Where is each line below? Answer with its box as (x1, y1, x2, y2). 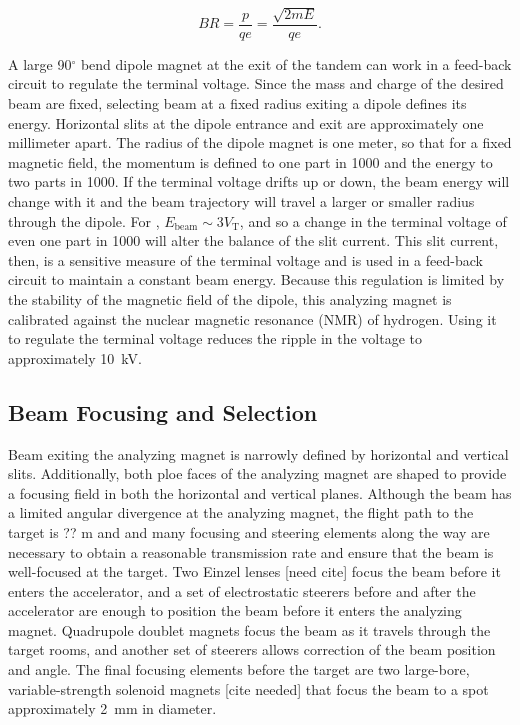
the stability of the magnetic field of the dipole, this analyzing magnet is (8, 288, 452, 309)
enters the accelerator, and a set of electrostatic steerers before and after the (8, 580, 476, 601)
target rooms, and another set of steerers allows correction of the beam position (8, 639, 496, 660)
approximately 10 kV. (8, 347, 142, 368)
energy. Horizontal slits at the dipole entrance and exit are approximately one (8, 112, 484, 133)
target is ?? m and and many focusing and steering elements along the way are (8, 521, 490, 542)
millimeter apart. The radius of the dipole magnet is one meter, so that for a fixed (8, 132, 512, 153)
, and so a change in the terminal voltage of (239, 210, 507, 231)
